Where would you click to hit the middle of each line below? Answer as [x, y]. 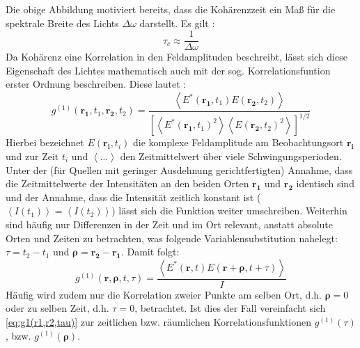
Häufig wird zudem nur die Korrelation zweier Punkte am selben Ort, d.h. [164, 294]
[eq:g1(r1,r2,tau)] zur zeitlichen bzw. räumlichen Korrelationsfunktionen [159, 321]
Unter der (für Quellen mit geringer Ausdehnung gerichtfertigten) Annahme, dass [179, 169]
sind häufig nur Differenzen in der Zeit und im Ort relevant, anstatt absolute [170, 224]
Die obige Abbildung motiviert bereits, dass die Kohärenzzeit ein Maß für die [171, 9]
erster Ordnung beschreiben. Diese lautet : [96, 84]
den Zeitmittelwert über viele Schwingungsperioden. [231, 156]
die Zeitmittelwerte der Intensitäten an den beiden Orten [127, 183]
